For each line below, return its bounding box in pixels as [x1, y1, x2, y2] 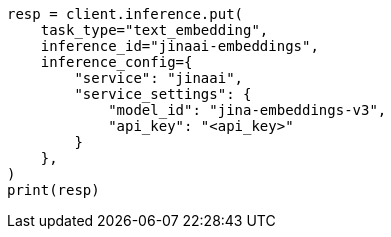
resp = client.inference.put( [7, 6, 244, 22]
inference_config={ [40, 54, 193, 70]
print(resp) [7, 182, 100, 198]
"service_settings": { [74, 86, 252, 102]
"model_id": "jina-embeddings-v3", [108, 102, 387, 118]
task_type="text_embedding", [40, 22, 269, 38]
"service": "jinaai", [74, 70, 244, 86]
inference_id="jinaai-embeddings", [40, 38, 319, 54]
